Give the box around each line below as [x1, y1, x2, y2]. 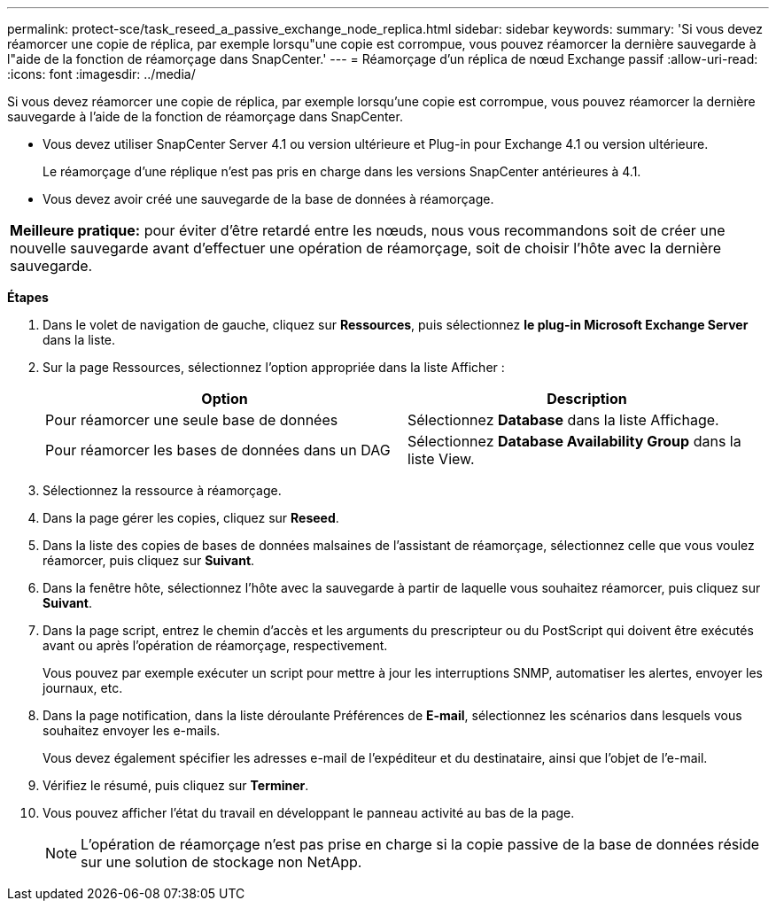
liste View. [407, 450, 475, 468]
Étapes [7, 290, 49, 305]
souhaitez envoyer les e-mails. [43, 723, 221, 738]
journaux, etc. [43, 680, 123, 695]
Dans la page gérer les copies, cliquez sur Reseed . [43, 510, 339, 525]
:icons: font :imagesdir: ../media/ [7, 66, 196, 81]
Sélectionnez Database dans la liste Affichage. [407, 411, 719, 429]
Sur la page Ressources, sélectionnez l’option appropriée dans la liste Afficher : [43, 360, 505, 375]
